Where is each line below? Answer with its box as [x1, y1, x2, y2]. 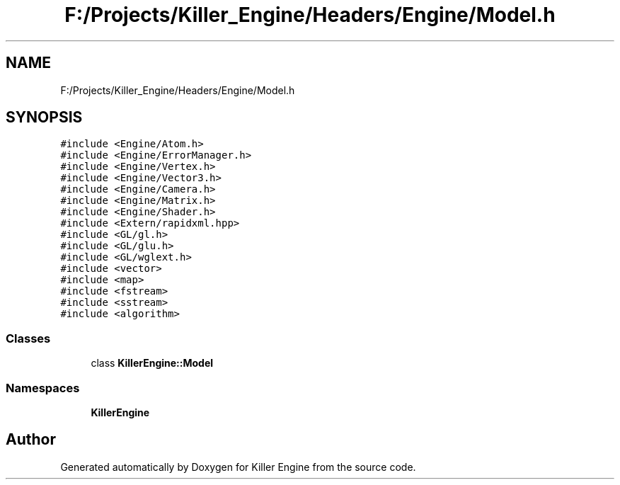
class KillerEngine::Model [91, 357, 214, 370]
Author [6, 430, 56, 449]
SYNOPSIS [6, 108, 83, 127]
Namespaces [6, 380, 80, 395]
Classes [6, 331, 51, 346]
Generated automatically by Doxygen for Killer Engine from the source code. [60, 460, 416, 473]
